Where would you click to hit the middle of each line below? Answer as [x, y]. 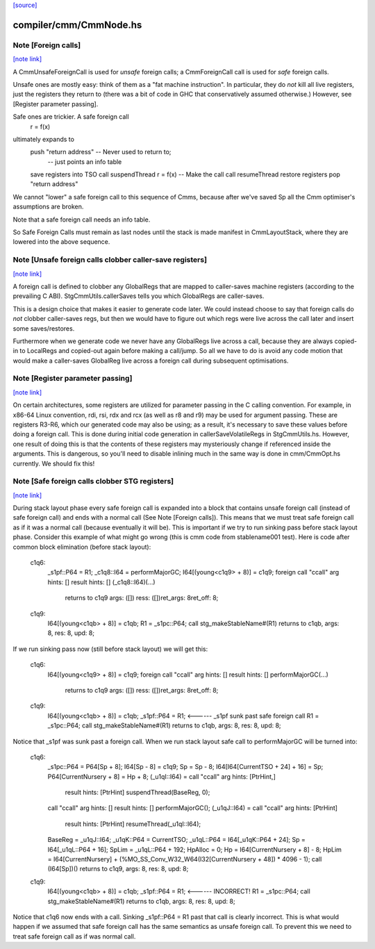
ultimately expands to [43, 139]
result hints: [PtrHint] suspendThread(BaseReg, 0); [137, 793]
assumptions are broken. [48, 207]
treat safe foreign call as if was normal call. [74, 936]
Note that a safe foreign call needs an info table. [82, 220]
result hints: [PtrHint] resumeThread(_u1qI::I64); [133, 824]
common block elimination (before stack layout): [82, 547]
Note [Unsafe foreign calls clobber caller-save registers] [110, 260]
